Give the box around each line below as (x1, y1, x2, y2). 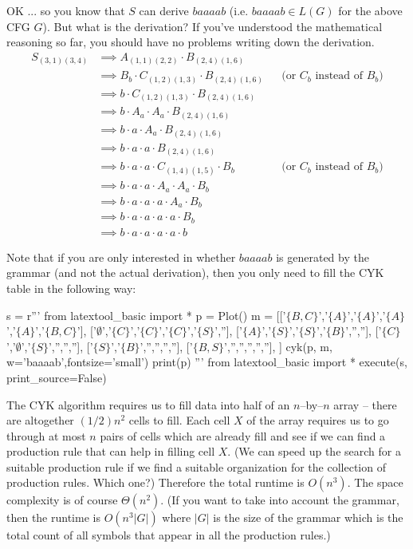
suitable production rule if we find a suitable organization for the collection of (6, 458, 386, 475)
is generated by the (276, 248, 369, 265)
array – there (333, 396, 397, 413)
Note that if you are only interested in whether (6, 248, 236, 265)
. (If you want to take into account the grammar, (160, 492, 399, 508)
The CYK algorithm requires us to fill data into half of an (6, 396, 290, 413)
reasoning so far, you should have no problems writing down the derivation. (6, 34, 375, 50)
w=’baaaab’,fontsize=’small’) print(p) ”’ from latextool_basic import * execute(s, (6, 353, 407, 370)
